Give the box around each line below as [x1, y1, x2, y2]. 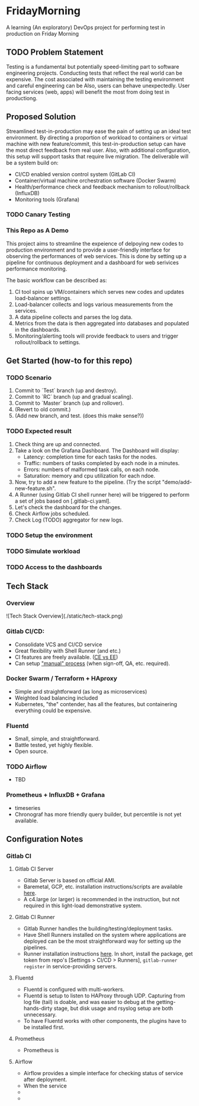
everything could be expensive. [14, 707, 92, 714]
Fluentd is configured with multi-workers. [23, 986, 124, 993]
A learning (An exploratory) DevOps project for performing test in [6, 24, 165, 31]
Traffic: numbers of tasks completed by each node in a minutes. [23, 459, 180, 466]
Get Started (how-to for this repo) [6, 356, 133, 366]
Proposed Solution [6, 112, 76, 122]
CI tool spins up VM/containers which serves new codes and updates [14, 288, 185, 295]
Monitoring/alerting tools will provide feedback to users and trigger [14, 332, 179, 339]
